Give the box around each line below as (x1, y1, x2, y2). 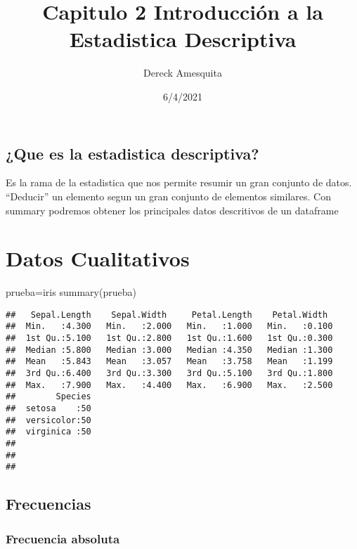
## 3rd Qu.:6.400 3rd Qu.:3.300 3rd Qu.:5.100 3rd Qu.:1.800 (6, 368, 333, 379)
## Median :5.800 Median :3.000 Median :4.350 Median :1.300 (6, 344, 333, 355)
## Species (6, 392, 91, 402)
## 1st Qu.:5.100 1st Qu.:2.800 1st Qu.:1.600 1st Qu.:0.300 (6, 333, 333, 344)
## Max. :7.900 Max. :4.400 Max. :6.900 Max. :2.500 (6, 380, 333, 390)
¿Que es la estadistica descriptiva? (6, 142, 259, 164)
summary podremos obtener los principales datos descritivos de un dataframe (6, 202, 339, 217)
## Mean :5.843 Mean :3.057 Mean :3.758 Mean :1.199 (6, 356, 333, 367)
